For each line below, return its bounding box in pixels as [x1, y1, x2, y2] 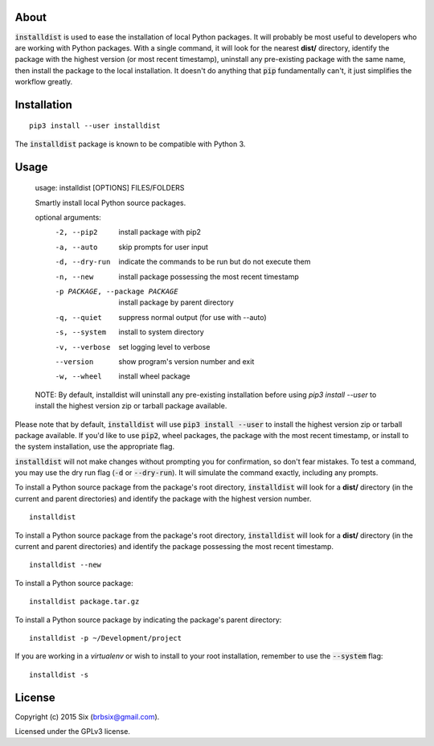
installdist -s [29, 670, 89, 679]
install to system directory [118, 327, 204, 337]
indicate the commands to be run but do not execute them [118, 257, 311, 267]
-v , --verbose [55, 342, 111, 351]
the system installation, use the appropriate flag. [14, 442, 175, 452]
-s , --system [55, 328, 107, 337]
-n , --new [55, 272, 94, 281]
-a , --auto [55, 242, 98, 252]
